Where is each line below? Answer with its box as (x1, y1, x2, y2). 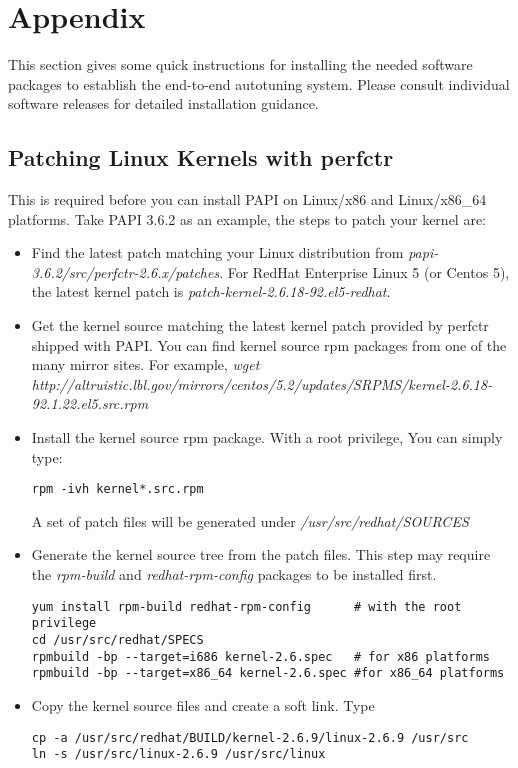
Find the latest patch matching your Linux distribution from (31, 242, 404, 263)
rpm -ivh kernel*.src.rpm (31, 482, 204, 497)
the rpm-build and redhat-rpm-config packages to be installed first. (31, 564, 437, 585)
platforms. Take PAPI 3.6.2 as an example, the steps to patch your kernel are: (8, 208, 487, 229)
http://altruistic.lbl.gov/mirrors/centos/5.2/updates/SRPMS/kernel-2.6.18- (31, 373, 493, 394)
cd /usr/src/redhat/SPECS (31, 632, 204, 647)
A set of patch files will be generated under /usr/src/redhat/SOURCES (31, 510, 469, 531)
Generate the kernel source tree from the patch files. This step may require (31, 544, 491, 565)
